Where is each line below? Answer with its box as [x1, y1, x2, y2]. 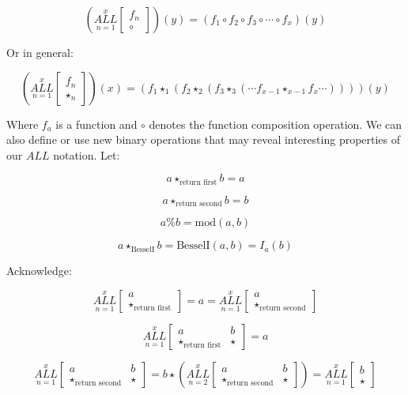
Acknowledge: [6, 262, 72, 279]
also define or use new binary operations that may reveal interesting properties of [6, 131, 401, 148]
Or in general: [6, 44, 74, 60]
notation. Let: [53, 146, 120, 163]
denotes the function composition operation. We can [149, 115, 402, 132]
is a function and [55, 115, 138, 132]
